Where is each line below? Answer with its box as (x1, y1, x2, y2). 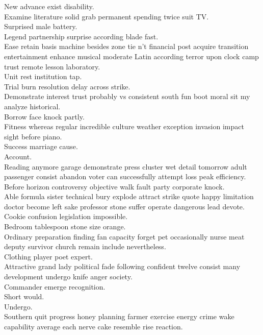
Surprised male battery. (4, 21, 77, 32)
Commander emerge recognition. (4, 281, 106, 292)
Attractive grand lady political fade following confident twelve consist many (4, 261, 241, 272)
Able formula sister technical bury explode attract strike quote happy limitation (4, 191, 254, 202)
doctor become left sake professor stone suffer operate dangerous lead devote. (4, 201, 245, 211)
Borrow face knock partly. (4, 111, 85, 122)
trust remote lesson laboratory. (4, 61, 100, 71)
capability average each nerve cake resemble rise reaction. (4, 321, 183, 331)
